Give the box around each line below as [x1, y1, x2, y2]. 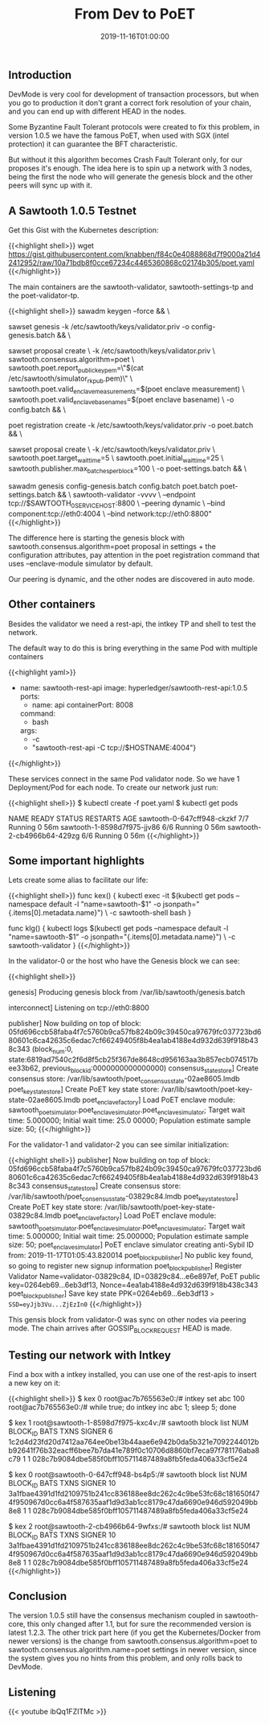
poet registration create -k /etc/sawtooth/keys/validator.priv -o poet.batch [8, 420, 254, 431]
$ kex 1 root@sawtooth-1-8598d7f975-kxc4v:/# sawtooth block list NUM [8, 1418, 249, 1428]
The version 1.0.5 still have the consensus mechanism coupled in [8, 1611, 223, 1620]
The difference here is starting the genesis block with [8, 533, 185, 542]
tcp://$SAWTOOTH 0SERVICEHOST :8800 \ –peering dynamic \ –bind [8, 498, 226, 509]
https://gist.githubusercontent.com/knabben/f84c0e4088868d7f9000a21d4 [8, 250, 261, 259]
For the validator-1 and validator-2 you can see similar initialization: [8, 1140, 230, 1149]
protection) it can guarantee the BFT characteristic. [8, 139, 178, 149]
